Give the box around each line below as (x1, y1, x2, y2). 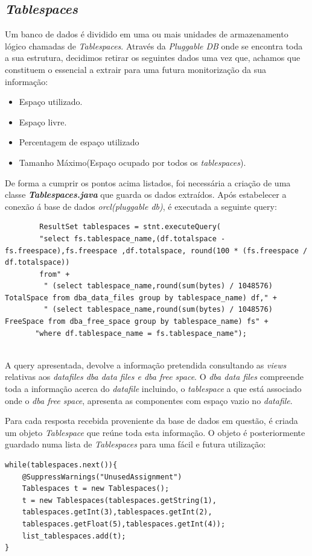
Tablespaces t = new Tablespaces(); (22, 484, 170, 493)
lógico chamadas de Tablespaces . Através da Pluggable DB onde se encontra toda (5, 39, 303, 52)
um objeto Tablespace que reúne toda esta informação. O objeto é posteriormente (5, 426, 305, 438)
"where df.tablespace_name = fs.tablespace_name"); (35, 329, 247, 338)
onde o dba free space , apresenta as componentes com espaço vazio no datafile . (5, 394, 293, 406)
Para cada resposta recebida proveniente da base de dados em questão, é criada (5, 414, 298, 427)
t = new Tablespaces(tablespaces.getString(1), (22, 496, 217, 505)
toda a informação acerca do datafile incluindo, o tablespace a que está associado (5, 382, 302, 395)
